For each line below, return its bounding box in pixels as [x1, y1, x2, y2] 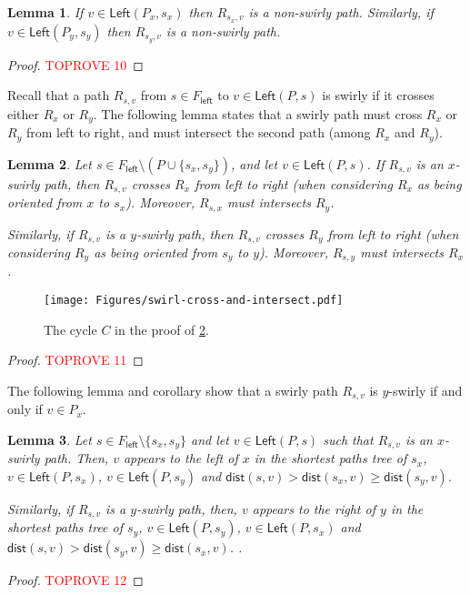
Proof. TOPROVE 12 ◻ [7, 570, 144, 590]
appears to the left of [123, 449, 238, 468]
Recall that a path [7, 86, 110, 105]
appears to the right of [252, 499, 375, 519]
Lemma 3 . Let [7, 429, 92, 449]
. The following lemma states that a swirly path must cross [93, 104, 423, 123]
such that [323, 429, 374, 449]
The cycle [44, 319, 97, 338]
